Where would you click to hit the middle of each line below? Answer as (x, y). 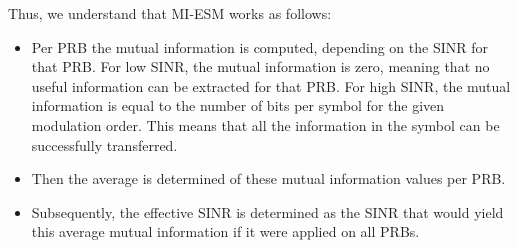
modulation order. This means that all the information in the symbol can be (265, 124)
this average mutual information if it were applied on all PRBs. (225, 231)
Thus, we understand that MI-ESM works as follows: (170, 13)
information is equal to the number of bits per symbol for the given (238, 105)
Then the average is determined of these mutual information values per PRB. (268, 178)
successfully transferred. (104, 144)
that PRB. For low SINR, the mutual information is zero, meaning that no (260, 66)
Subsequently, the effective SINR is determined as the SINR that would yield (267, 211)
